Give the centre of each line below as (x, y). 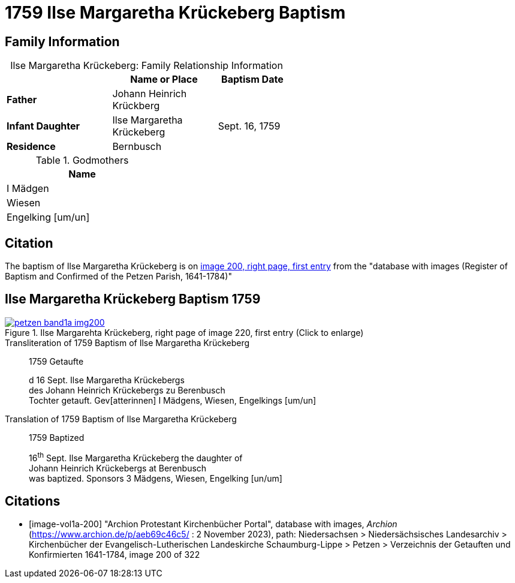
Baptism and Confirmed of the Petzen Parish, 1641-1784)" (118, 277)
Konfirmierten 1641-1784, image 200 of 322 (115, 555)
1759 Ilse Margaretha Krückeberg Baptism (175, 13)
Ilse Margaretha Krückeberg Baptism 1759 (133, 299)
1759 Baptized (57, 437)
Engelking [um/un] (48, 217)
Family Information (62, 41)
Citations (33, 501)
